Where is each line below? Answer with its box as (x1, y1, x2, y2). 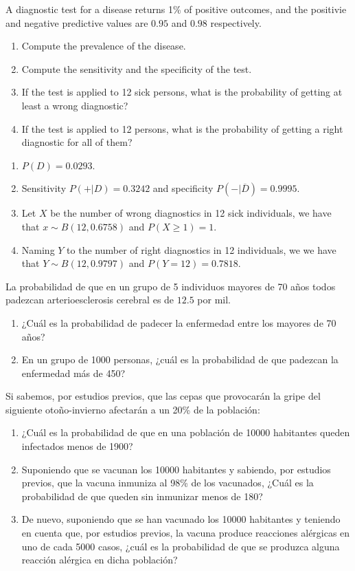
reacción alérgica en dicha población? (21, 552, 178, 567)
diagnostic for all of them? (21, 135, 133, 149)
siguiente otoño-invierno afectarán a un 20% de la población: (5, 402, 260, 416)
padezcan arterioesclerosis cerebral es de (5, 292, 174, 307)
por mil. (197, 292, 231, 307)
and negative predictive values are (5, 15, 148, 30)
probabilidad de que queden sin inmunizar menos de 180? (21, 488, 263, 503)
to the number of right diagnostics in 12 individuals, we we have (67, 242, 336, 257)
